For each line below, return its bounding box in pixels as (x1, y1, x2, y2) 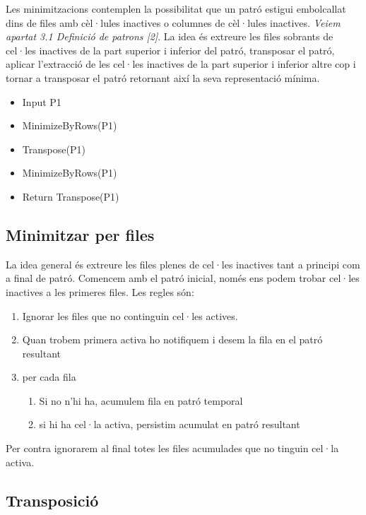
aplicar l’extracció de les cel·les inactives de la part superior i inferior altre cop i (6, 57, 356, 71)
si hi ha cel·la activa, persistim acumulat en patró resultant (39, 417, 300, 432)
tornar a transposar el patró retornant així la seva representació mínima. (6, 70, 320, 85)
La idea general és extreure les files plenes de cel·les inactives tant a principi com (6, 256, 360, 271)
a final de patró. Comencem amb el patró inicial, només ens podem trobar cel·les (6, 271, 360, 285)
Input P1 (22, 94, 61, 109)
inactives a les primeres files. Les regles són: (6, 284, 194, 299)
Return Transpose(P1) (22, 189, 119, 203)
